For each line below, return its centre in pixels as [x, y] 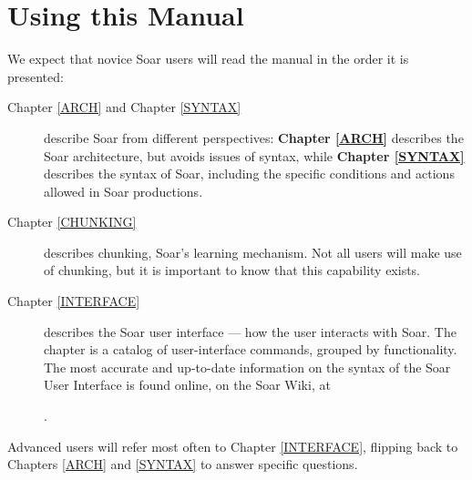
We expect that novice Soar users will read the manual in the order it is [208, 59]
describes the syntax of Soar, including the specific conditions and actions [249, 174]
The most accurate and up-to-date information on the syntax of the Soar [247, 367]
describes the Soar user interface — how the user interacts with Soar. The [250, 331]
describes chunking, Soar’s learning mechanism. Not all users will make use [253, 252]
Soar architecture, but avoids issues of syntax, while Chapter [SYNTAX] [254, 155]
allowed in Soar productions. [123, 191]
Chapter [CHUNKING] [72, 222]
